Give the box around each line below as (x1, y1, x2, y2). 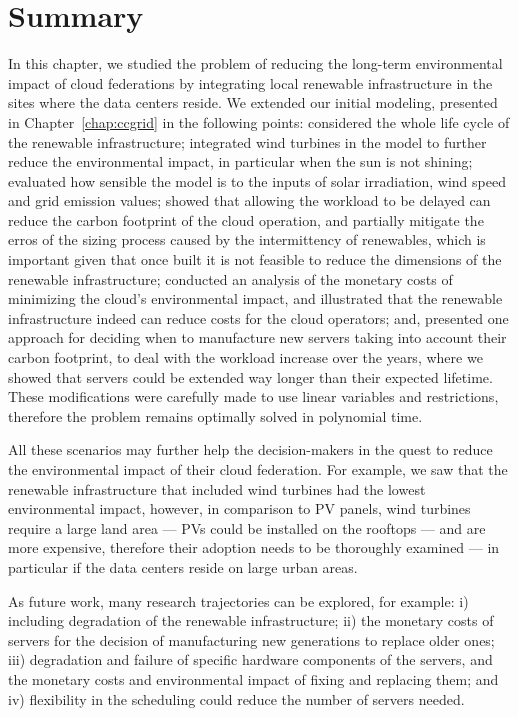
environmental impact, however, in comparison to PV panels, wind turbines (8, 498, 471, 519)
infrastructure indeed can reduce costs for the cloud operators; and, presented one (8, 307, 509, 328)
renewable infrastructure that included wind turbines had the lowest (8, 478, 426, 499)
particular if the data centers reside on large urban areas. (8, 556, 358, 577)
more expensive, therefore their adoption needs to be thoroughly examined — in (8, 537, 500, 558)
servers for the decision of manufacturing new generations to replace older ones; (8, 629, 495, 650)
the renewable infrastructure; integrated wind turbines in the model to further (8, 131, 487, 152)
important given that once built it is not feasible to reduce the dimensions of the (8, 249, 502, 270)
